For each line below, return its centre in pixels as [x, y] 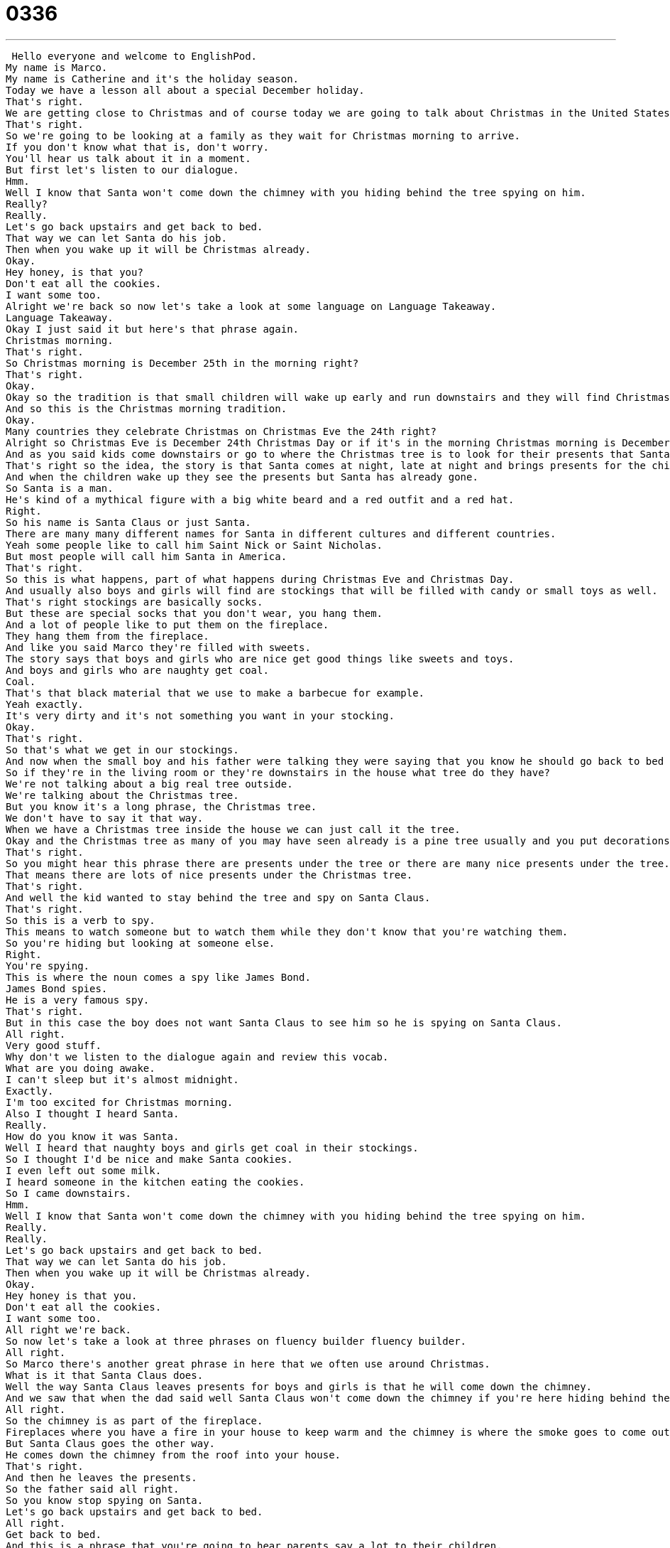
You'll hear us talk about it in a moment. [128, 158]
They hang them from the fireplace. [108, 636]
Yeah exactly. [45, 704]
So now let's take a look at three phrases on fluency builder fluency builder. [236, 1341]
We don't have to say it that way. [105, 818]
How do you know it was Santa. [93, 1136]
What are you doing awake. [81, 1068]
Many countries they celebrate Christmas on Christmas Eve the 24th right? [221, 431]
